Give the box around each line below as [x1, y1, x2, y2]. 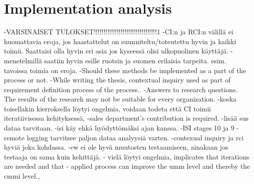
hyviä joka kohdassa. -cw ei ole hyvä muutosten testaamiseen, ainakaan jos [4, 142, 229, 152]
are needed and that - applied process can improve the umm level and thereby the [4, 161, 250, 171]
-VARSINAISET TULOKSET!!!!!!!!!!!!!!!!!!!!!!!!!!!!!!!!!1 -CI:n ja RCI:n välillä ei [4, 26, 233, 37]
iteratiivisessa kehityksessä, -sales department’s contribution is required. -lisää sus [4, 113, 249, 123]
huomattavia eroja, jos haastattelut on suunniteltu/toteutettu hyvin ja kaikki [4, 36, 236, 46]
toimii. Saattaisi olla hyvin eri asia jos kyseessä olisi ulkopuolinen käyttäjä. [4, 46, 229, 56]
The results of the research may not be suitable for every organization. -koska [4, 94, 237, 104]
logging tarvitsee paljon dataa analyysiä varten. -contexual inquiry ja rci [26, 132, 244, 142]
